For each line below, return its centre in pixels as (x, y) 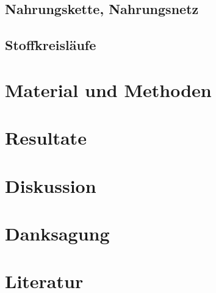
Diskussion (51, 185)
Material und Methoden (108, 89)
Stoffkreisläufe (51, 45)
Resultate (46, 138)
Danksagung (57, 233)
